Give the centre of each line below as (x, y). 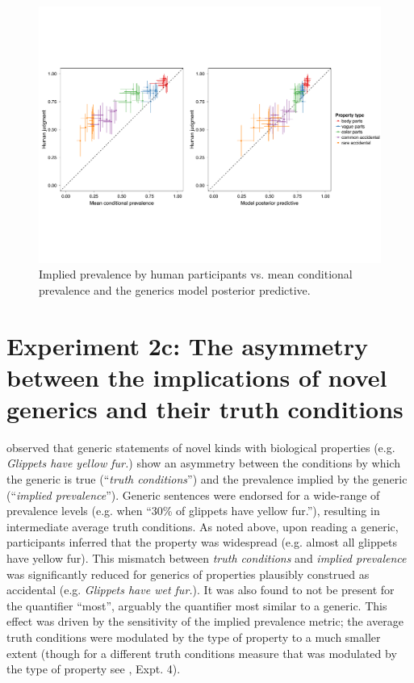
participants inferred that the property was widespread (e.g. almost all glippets (202, 542)
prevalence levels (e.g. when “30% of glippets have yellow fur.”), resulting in (193, 511)
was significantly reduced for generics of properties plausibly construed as (188, 574)
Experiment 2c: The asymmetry (188, 345)
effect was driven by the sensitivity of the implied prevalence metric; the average (205, 621)
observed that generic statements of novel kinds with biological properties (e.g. (201, 447)
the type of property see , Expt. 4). (94, 669)
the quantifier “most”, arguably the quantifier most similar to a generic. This (197, 605)
